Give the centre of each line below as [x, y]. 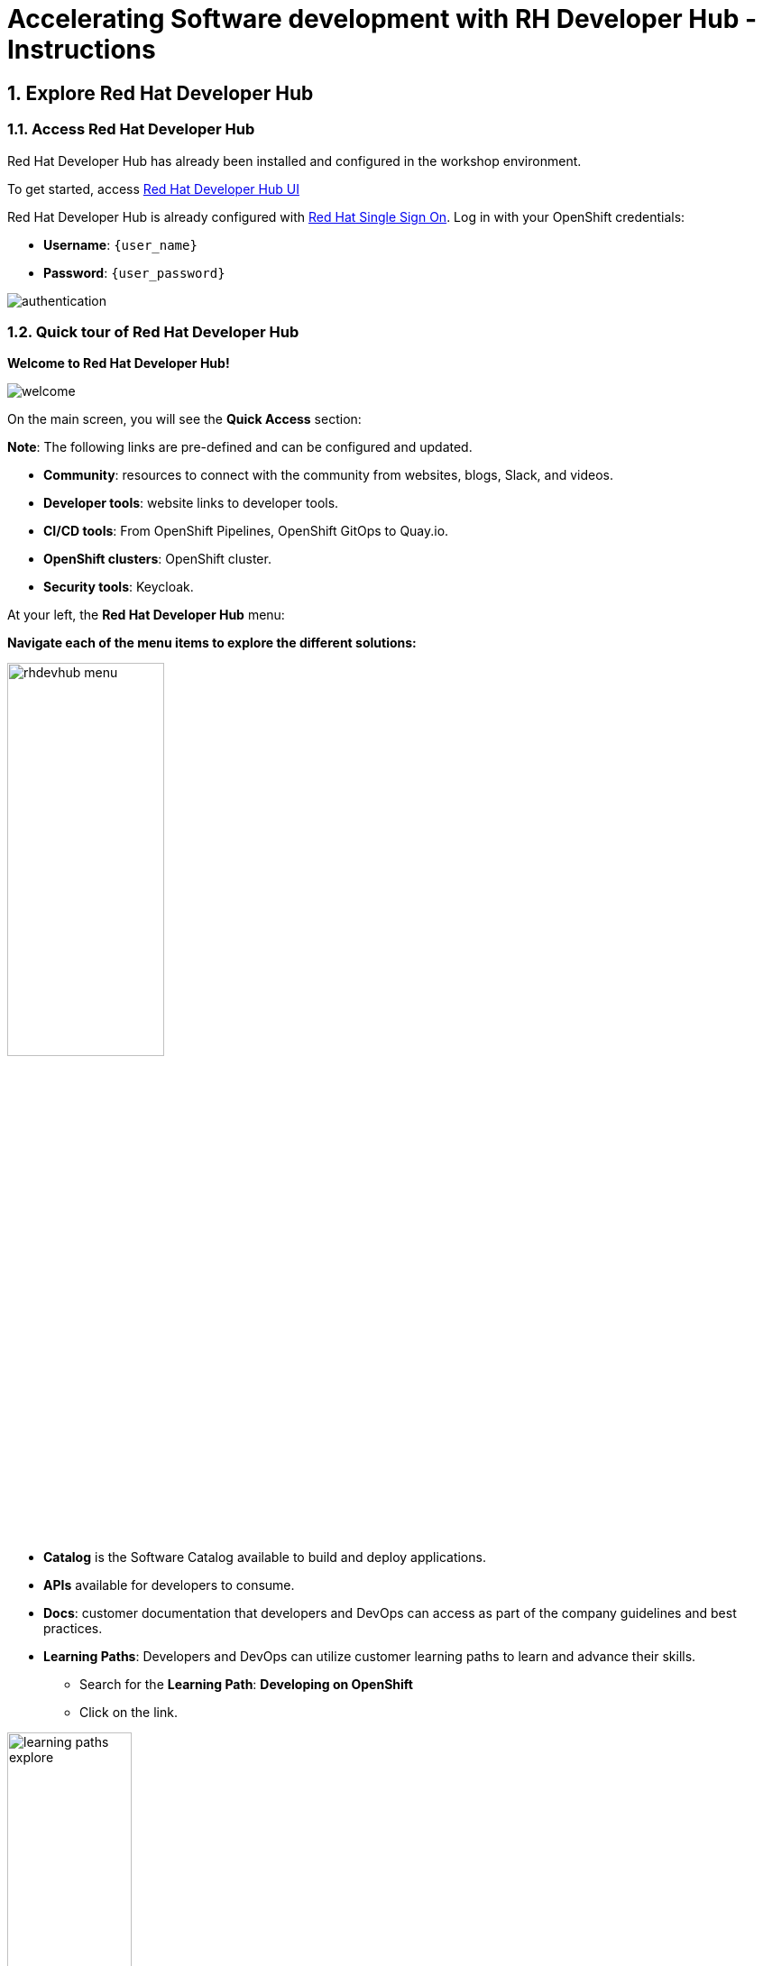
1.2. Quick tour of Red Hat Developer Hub [153, 331]
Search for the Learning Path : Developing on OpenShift [246, 1684]
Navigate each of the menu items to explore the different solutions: [212, 643]
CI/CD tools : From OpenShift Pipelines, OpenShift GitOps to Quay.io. [246, 531]
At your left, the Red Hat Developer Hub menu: [146, 615]
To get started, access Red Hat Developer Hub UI [153, 188]
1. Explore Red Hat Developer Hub [161, 93]
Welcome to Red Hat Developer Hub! [119, 363]
